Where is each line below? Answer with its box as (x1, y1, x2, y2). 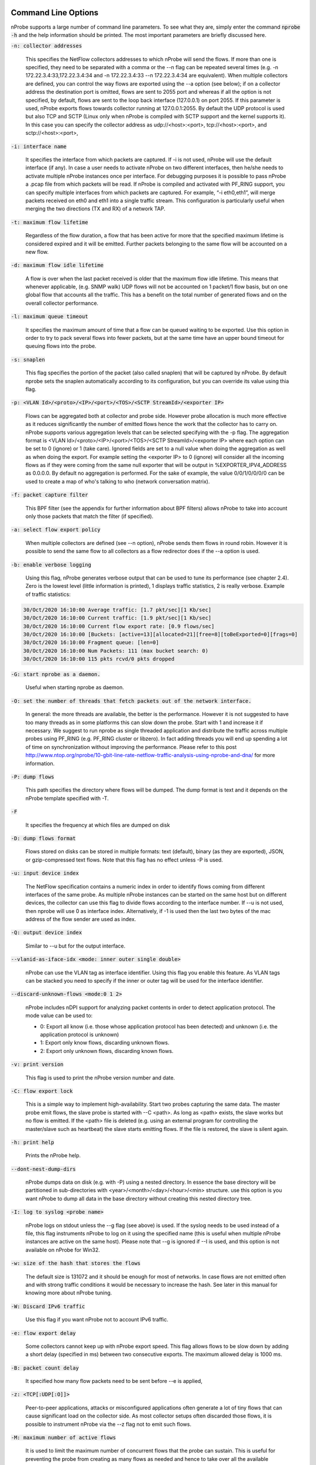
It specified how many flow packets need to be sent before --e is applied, (25, 1378, 203, 1385)
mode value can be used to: (25, 1012, 93, 1019)
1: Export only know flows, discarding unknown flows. (40, 1039, 170, 1046)
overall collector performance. (25, 299, 99, 306)
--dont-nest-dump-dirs (11, 1166, 76, 1172)
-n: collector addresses (11, 43, 82, 49)
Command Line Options (11, 8, 99, 18)
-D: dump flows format (11, 835, 76, 841)
